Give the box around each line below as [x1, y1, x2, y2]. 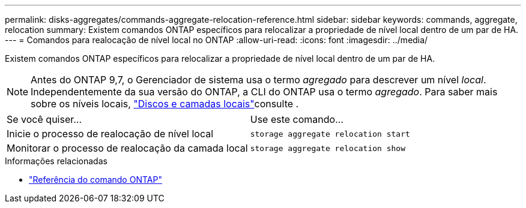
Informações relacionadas [5, 156, 107, 166]
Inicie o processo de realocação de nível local [7, 128, 214, 140]
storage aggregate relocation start [250, 129, 410, 138]
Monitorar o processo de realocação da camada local [7, 142, 248, 154]
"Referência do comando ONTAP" [29, 174, 162, 185]
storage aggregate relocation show [250, 143, 405, 153]
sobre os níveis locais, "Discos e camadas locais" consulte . [31, 98, 299, 110]
